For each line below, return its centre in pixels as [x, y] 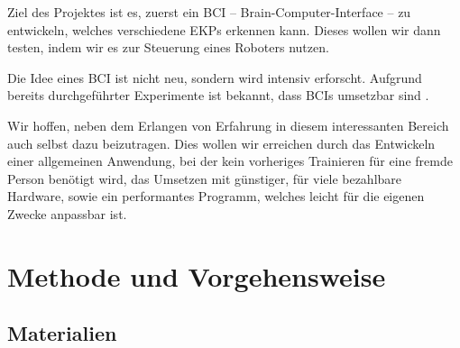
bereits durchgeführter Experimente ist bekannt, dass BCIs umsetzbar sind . [218, 95]
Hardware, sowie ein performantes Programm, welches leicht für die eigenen [216, 196]
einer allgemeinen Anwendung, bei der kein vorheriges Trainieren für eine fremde [230, 161]
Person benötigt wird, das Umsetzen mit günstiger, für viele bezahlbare [205, 178]
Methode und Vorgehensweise [197, 275]
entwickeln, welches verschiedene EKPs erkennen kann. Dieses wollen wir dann [224, 29]
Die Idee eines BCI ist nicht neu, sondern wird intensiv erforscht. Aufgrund [215, 77]
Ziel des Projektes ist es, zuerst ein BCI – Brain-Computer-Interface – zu [209, 12]
